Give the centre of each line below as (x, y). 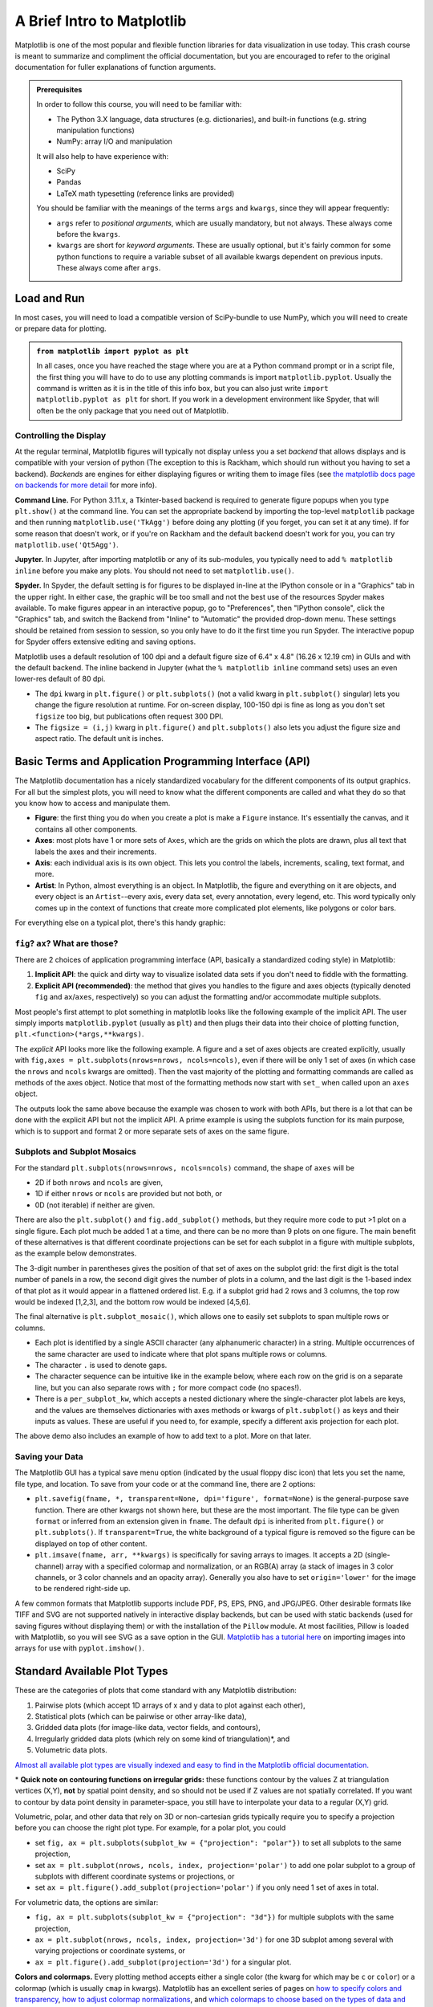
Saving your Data (49, 1457)
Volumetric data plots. (71, 1750)
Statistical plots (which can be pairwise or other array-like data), (141, 1716)
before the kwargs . (88, 234)
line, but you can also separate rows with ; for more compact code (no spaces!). (168, 1387)
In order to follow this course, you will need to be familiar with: (139, 104)
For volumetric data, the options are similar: (87, 1902)
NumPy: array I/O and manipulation (114, 141)
